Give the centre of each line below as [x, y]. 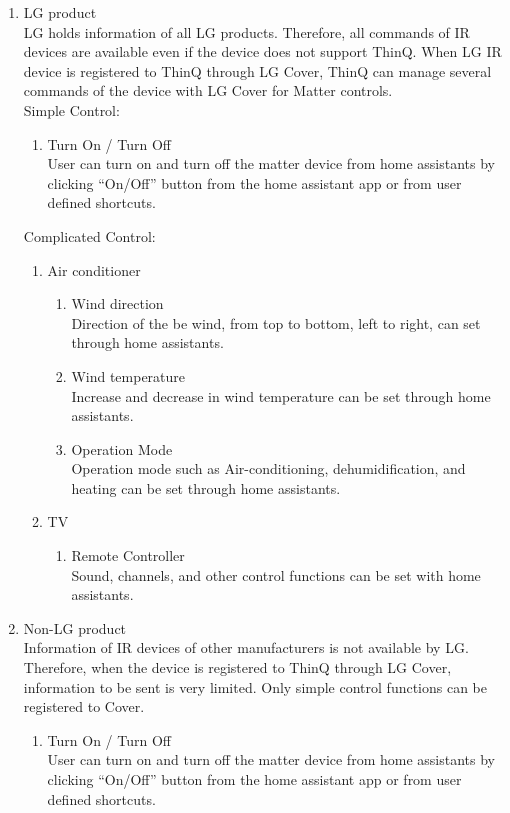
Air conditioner [94, 269]
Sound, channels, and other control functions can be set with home [276, 574]
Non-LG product [75, 627]
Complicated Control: [89, 235]
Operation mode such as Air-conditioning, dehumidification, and [268, 468]
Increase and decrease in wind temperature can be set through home [281, 395]
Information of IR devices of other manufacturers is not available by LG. [246, 647]
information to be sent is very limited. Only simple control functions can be [255, 686]
